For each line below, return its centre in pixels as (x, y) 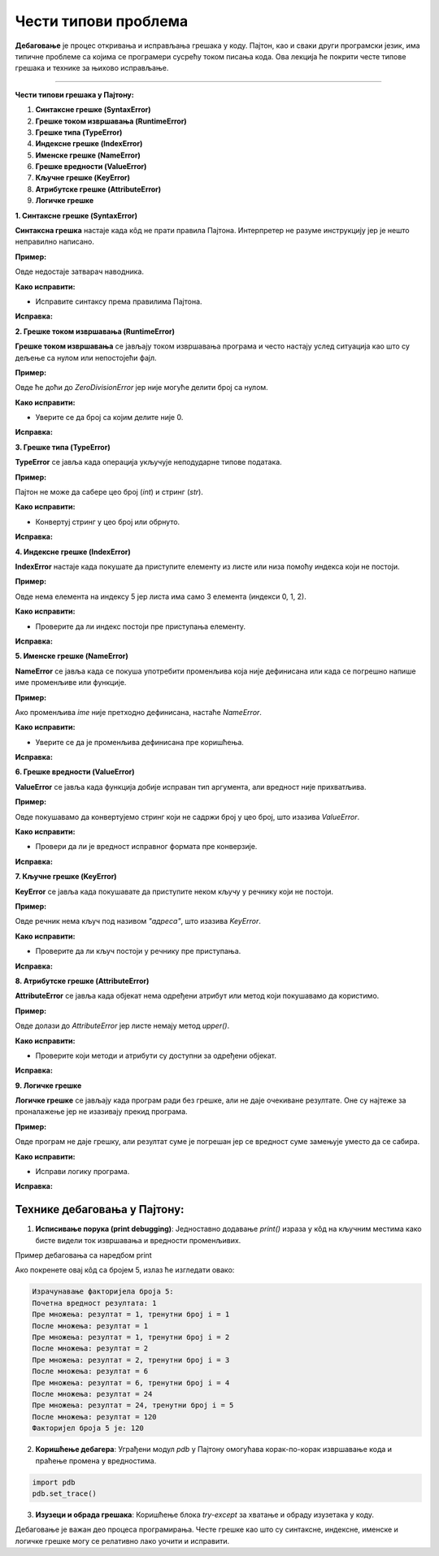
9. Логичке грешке (48, 1086)
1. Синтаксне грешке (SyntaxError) (76, 215)
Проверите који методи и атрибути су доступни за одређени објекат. (156, 1055)
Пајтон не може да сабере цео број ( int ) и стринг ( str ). (109, 492)
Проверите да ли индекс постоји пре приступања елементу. (141, 626)
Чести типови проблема (102, 21)
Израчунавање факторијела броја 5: (103, 1292)
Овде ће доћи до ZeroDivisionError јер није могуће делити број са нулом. (141, 388)
